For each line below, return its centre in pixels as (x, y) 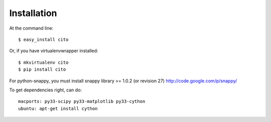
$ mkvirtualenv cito (43, 62)
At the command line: (31, 28)
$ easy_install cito (43, 39)
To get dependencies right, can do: (46, 90)
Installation (33, 13)
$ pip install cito (42, 70)
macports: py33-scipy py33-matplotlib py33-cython (82, 101)
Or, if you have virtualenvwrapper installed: (54, 51)
